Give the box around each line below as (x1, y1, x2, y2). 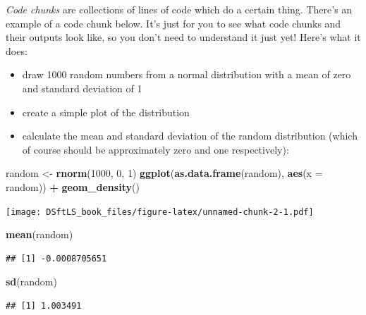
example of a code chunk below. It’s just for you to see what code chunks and (6, 16, 341, 30)
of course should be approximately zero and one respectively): (22, 142, 289, 156)
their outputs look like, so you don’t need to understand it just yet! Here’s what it (6, 30, 361, 44)
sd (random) (6, 274, 57, 289)
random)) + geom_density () (6, 179, 140, 194)
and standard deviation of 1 (22, 80, 142, 95)
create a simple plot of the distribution (22, 104, 190, 119)
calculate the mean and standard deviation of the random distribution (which (22, 128, 358, 143)
